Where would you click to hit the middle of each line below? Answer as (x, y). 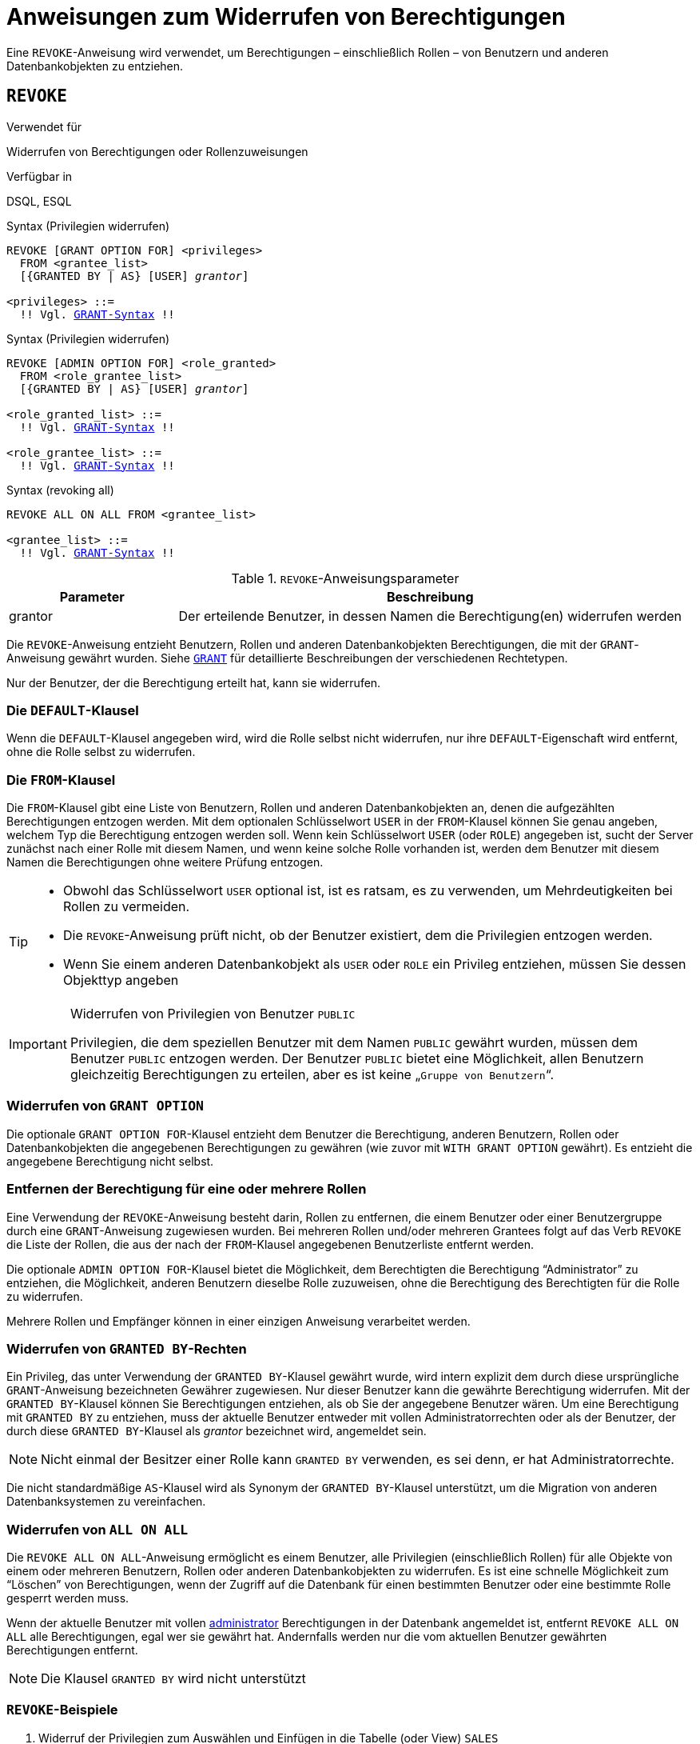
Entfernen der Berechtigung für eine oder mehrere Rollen (187, 1189)
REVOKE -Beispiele (62, 1710)
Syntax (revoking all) (60, 490)
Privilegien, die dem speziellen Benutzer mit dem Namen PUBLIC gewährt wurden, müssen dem (354, 1043)
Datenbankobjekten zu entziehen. (95, 66)
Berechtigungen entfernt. (72, 1650)
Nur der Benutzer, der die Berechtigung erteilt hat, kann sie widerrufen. (194, 682)
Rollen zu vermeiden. (127, 907)
